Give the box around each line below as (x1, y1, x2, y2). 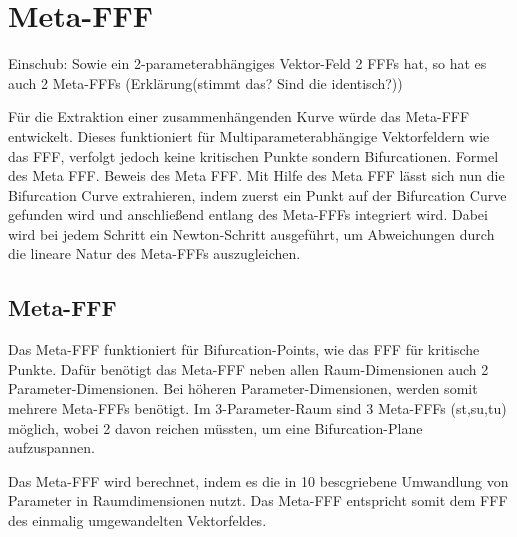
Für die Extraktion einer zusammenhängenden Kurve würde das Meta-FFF (8, 106, 470, 127)
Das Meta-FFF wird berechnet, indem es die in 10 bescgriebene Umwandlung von (8, 470, 509, 491)
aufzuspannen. (8, 437, 95, 458)
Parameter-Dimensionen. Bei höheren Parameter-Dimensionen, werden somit (8, 378, 478, 399)
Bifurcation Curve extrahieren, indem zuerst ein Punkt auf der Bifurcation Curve (8, 184, 507, 205)
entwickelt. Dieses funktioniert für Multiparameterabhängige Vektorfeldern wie (8, 125, 490, 146)
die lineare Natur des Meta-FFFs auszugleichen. (8, 243, 301, 264)
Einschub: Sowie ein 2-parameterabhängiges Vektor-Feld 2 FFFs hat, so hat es (8, 53, 487, 74)
